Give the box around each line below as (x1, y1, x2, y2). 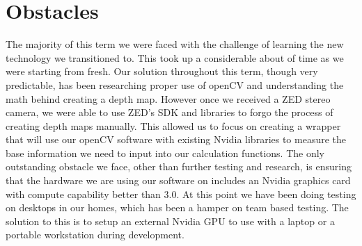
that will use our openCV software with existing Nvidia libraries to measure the (6, 132, 347, 147)
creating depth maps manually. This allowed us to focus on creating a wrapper (6, 118, 341, 133)
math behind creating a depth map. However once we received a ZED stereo (6, 91, 331, 106)
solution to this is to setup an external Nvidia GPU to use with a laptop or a (6, 213, 335, 228)
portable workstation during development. (6, 227, 184, 242)
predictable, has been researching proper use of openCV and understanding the (6, 77, 344, 92)
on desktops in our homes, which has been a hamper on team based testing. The (6, 200, 349, 215)
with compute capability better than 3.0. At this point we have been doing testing (6, 186, 356, 201)
